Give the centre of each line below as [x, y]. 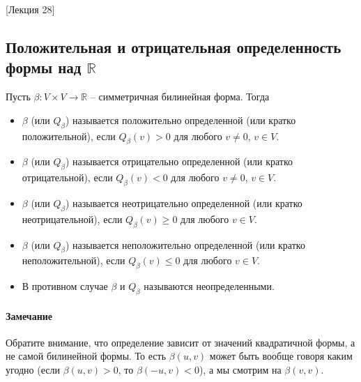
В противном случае [65, 286]
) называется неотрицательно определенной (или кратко [184, 203]
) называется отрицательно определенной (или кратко [179, 161]
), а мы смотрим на [240, 369]
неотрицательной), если [72, 219]
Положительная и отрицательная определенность [174, 46]
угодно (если [33, 369]
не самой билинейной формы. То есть [86, 356]
